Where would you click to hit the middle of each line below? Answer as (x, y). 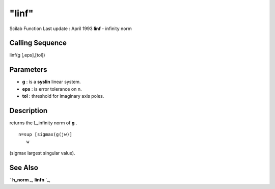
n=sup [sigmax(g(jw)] (45, 134)
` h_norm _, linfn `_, (30, 180)
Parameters (28, 70)
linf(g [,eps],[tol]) (27, 55)
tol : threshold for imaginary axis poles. (63, 96)
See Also (24, 168)
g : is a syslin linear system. (51, 82)
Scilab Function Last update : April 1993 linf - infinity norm (71, 29)
